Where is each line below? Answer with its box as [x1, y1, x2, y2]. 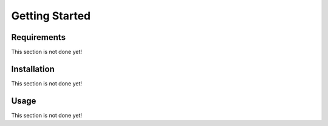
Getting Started [11, 9, 91, 22]
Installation [11, 64, 55, 74]
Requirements [11, 32, 66, 42]
